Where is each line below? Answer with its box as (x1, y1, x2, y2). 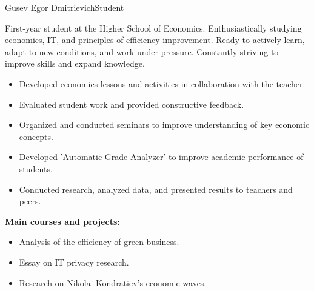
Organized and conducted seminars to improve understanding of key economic (19, 118, 310, 131)
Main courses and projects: (5, 215, 120, 227)
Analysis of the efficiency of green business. (19, 235, 179, 248)
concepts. (19, 130, 53, 142)
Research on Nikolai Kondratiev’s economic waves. (19, 276, 207, 289)
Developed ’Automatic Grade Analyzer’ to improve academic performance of (19, 150, 304, 163)
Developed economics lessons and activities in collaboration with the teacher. (19, 77, 306, 90)
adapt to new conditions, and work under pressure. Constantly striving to (5, 45, 279, 58)
